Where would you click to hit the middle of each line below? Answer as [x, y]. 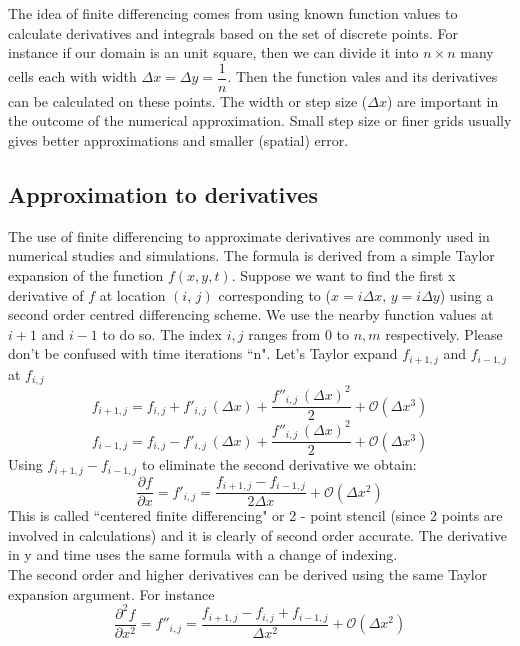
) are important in [442, 100]
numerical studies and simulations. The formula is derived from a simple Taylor [251, 255]
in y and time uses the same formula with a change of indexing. [203, 554]
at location [132, 294]
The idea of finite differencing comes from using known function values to [233, 13]
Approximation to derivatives [163, 194]
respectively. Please [444, 333]
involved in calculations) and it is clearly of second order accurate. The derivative [257, 534]
